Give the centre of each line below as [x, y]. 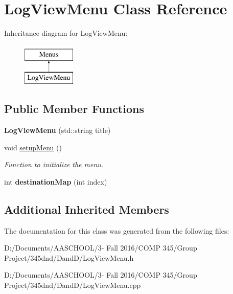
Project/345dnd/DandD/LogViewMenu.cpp [73, 285]
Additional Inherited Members [87, 209]
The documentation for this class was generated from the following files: [117, 230]
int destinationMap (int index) [56, 181]
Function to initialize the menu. [54, 164]
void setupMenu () [33, 147]
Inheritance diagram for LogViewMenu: [66, 33]
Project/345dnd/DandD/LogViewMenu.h [69, 257]
